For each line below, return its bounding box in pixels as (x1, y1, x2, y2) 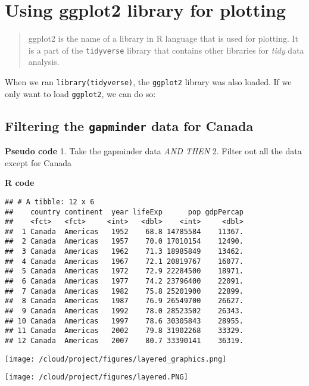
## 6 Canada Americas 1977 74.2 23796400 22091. (5, 277, 244, 286)
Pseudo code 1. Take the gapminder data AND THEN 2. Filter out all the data (5, 145, 302, 157)
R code (5, 176, 35, 189)
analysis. (28, 55, 60, 68)
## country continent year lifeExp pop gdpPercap (5, 207, 244, 216)
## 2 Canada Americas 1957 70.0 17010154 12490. (5, 237, 244, 246)
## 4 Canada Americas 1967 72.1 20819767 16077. (5, 257, 244, 266)
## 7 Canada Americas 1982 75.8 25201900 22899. (5, 287, 244, 295)
